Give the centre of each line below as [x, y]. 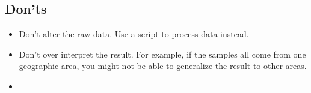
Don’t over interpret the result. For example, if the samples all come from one [162, 54]
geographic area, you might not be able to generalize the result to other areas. [163, 66]
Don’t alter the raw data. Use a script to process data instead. [134, 34]
